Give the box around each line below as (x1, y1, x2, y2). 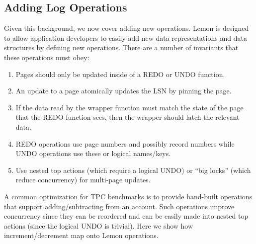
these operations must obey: (4, 52, 89, 62)
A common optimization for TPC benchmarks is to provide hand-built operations (4, 191, 253, 201)
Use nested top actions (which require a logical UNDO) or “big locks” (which (15, 164, 251, 175)
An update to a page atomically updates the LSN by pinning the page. (15, 85, 232, 96)
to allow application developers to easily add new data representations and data (4, 32, 247, 43)
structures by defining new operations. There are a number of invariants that (4, 42, 239, 53)
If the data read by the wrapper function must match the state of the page (15, 102, 244, 112)
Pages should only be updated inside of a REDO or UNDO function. (15, 69, 225, 79)
